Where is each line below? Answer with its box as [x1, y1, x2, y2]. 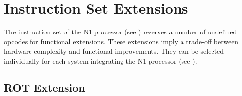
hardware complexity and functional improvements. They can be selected [4, 46, 224, 56]
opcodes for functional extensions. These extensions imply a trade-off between [4, 36, 239, 46]
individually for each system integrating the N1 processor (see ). [4, 55, 197, 65]
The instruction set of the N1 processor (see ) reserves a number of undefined [4, 27, 237, 37]
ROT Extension [4, 79, 85, 95]
